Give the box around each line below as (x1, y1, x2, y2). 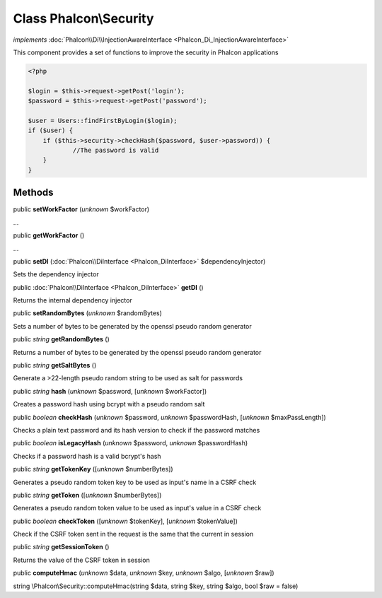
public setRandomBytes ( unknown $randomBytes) (13, 309, 163, 317)
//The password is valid (72, 146, 159, 155)
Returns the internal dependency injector (13, 296, 132, 305)
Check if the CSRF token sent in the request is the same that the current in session (13, 530, 254, 539)
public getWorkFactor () (13, 231, 85, 240)
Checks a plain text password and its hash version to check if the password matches (13, 426, 260, 434)
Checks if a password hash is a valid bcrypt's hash (13, 452, 162, 460)
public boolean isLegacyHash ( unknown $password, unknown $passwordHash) (13, 439, 248, 447)
